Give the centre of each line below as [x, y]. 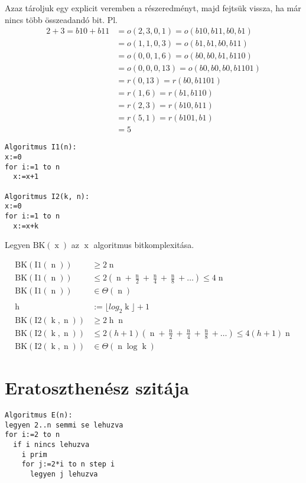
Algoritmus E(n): [39, 415]
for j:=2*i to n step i [68, 464]
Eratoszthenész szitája [97, 388]
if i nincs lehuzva [51, 445]
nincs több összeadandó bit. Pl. [61, 19]
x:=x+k [26, 226]
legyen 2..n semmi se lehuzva [64, 425]
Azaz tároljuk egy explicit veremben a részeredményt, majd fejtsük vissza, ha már [153, 8]
